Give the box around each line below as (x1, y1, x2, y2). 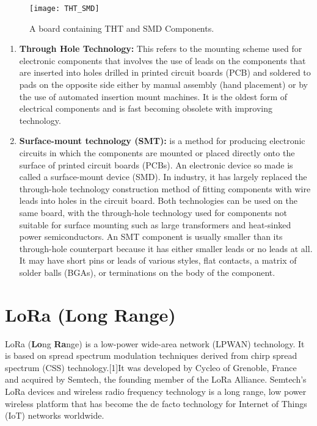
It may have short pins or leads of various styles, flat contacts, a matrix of (19, 254, 297, 267)
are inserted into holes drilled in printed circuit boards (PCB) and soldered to (19, 66, 311, 79)
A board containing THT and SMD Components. (29, 21, 214, 34)
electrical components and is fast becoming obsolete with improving (19, 102, 272, 115)
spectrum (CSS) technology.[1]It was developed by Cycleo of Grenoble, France (5, 361, 297, 374)
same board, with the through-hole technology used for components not (19, 206, 288, 218)
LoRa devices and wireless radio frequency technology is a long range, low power (5, 385, 307, 398)
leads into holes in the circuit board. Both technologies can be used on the (19, 194, 297, 207)
